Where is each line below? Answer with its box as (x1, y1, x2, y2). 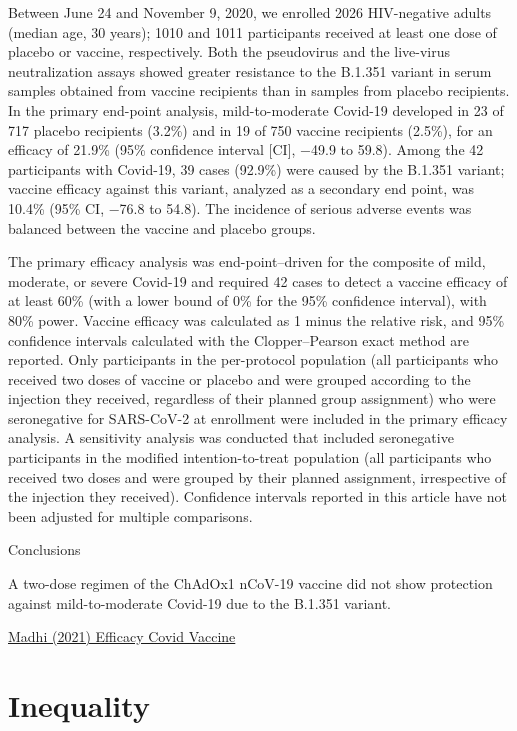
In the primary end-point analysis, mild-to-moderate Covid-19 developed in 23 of (8, 99, 504, 120)
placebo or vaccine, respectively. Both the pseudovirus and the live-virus (8, 41, 451, 62)
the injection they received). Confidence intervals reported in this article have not (8, 486, 507, 507)
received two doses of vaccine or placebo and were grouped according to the (8, 368, 471, 389)
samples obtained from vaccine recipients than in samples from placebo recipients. (8, 80, 510, 101)
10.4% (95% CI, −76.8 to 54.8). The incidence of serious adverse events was (8, 197, 472, 218)
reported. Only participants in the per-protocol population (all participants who (8, 349, 499, 370)
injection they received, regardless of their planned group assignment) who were (8, 388, 496, 409)
